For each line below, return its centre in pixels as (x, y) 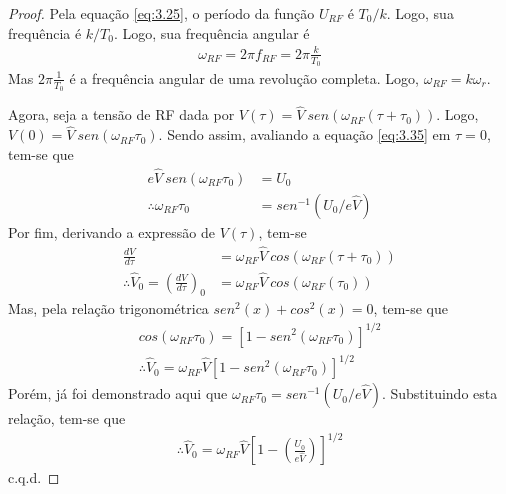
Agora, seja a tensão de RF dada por (121, 114)
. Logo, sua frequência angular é (211, 32)
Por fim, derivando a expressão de (111, 231)
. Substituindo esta (439, 393)
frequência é (45, 32)
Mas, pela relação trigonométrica (108, 308)
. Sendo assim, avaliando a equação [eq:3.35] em (304, 134)
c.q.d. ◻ (34, 477)
